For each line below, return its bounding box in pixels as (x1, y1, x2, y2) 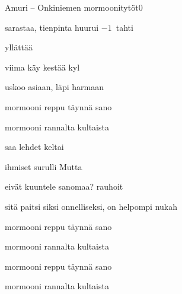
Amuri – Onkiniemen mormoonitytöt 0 (5, 1, 143, 13)
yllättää (5, 41, 33, 53)
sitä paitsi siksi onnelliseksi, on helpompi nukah (5, 200, 177, 212)
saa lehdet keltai (5, 140, 64, 153)
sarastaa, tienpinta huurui (5, 21, 99, 33)
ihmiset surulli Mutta (5, 160, 82, 172)
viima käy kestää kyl (5, 60, 80, 73)
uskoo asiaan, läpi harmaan (5, 81, 104, 93)
